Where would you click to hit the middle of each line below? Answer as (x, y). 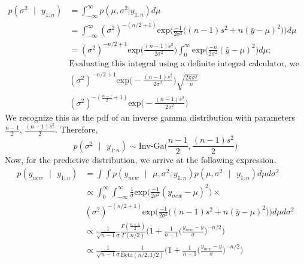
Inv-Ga (151, 146)
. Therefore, (77, 129)
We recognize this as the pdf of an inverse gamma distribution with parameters (150, 117)
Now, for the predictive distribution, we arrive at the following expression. (141, 160)
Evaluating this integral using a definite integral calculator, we (184, 64)
